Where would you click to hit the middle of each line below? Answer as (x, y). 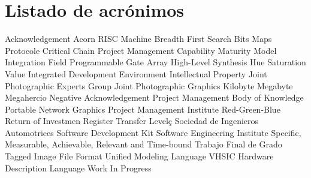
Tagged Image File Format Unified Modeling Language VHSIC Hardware (139, 156)
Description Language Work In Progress (78, 168)
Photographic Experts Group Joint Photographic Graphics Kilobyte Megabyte (149, 85)
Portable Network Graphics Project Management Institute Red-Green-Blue (143, 109)
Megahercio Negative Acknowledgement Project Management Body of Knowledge (154, 97)
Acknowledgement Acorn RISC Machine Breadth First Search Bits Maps (138, 39)
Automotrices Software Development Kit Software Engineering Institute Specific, (153, 132)
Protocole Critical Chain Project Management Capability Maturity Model (141, 50)
